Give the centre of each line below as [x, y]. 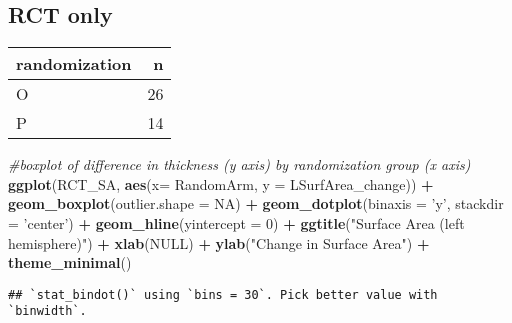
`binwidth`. [47, 311]
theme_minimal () [70, 262]
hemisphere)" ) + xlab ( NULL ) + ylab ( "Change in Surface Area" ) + [219, 242]
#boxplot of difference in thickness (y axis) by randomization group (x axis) [239, 164]
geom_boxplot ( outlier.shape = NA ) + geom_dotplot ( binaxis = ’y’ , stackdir [256, 203]
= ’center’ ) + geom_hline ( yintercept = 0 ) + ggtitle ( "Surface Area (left [236, 222]
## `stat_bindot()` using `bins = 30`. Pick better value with [223, 294]
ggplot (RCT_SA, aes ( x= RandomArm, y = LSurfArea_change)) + [221, 183]
